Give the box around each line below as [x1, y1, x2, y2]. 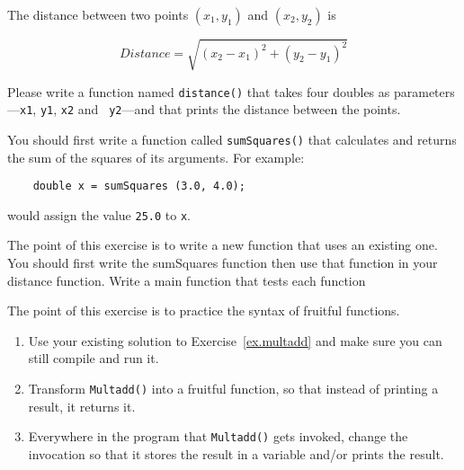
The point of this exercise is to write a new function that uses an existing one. [7, 235, 438, 254]
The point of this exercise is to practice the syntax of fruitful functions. [7, 301, 400, 320]
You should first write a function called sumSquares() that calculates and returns [7, 129, 457, 148]
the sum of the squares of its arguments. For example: [7, 147, 305, 166]
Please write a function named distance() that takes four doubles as [7, 82, 390, 101]
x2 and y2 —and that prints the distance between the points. [60, 100, 401, 119]
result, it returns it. [28, 396, 136, 415]
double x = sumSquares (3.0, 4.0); [32, 180, 245, 193]
